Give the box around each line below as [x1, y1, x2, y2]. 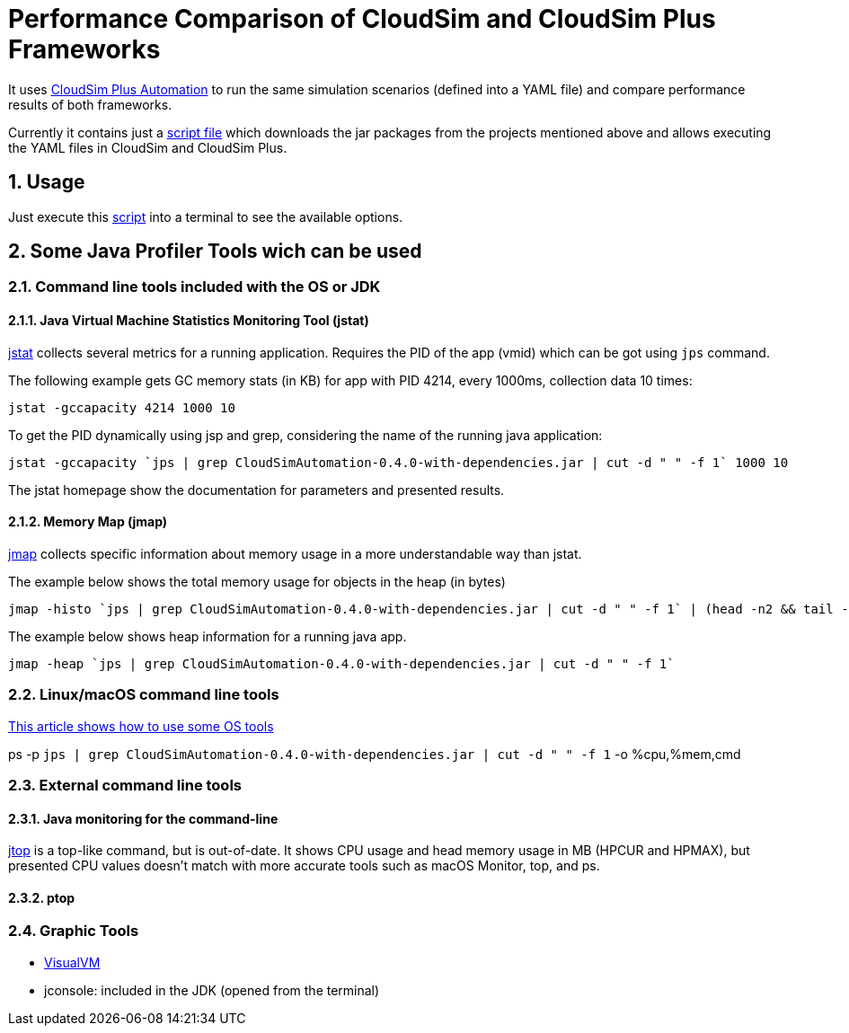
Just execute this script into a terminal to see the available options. [8, 208, 403, 225]
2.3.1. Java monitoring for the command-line [8, 810, 279, 826]
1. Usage [8, 171, 85, 194]
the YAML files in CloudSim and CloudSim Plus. [8, 139, 287, 155]
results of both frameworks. [8, 96, 172, 112]
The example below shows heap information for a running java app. [8, 628, 407, 644]
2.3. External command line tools [8, 776, 242, 794]
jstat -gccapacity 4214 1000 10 [8, 400, 235, 415]
